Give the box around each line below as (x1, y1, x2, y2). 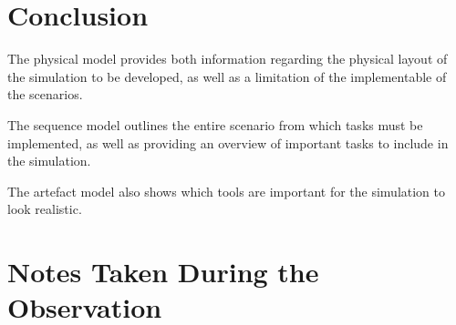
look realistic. (7, 199, 82, 218)
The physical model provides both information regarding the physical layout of (7, 49, 448, 68)
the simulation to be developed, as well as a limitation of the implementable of (7, 66, 447, 86)
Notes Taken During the (7, 253, 319, 290)
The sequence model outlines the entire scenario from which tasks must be (7, 115, 423, 134)
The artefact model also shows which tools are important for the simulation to (7, 181, 446, 200)
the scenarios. (7, 85, 83, 104)
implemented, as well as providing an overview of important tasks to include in (7, 133, 449, 152)
